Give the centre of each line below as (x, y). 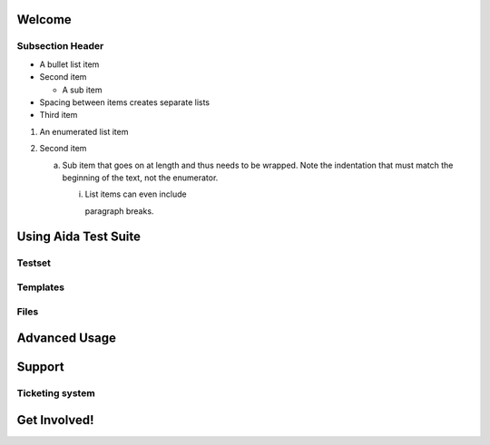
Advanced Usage (67, 339)
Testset (34, 263)
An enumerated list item (84, 131)
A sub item (83, 90)
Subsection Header (60, 46)
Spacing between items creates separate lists (125, 102)
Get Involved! (55, 420)
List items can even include (136, 194)
